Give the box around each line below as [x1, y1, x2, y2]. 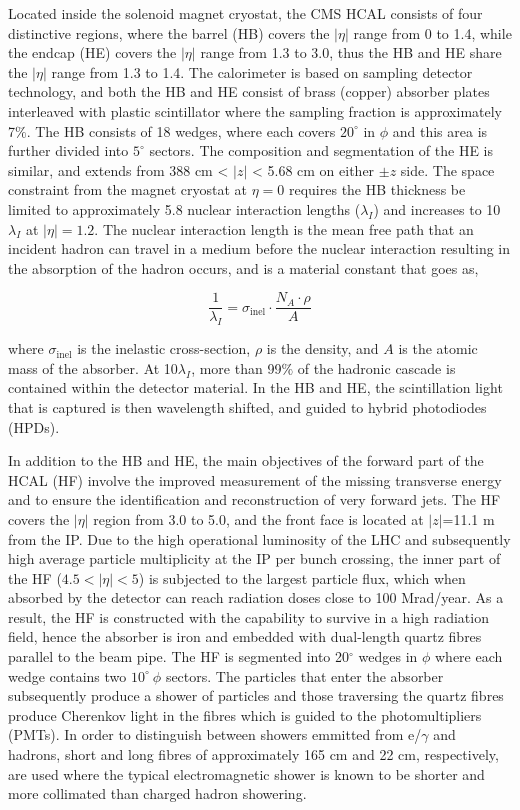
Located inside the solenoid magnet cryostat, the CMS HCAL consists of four [8, 3, 483, 23]
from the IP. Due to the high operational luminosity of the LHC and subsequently [8, 528, 511, 549]
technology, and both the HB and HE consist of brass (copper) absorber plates [8, 81, 490, 102]
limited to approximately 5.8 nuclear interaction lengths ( [8, 198, 361, 219]
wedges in [358, 646, 418, 667]
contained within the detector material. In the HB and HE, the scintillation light [8, 377, 503, 398]
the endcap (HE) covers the [8, 42, 177, 63]
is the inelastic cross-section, [77, 338, 251, 359]
